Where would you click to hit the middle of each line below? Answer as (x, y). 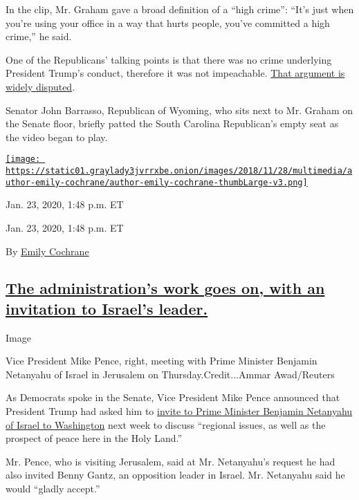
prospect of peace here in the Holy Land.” (94, 438)
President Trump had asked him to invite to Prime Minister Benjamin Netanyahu (179, 411)
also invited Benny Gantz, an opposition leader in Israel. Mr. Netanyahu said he (175, 475)
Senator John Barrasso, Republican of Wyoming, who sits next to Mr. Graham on (179, 110)
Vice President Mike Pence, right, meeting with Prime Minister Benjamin (162, 361)
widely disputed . (40, 86)
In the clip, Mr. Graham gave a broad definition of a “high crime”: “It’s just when (180, 9)
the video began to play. (57, 137)
